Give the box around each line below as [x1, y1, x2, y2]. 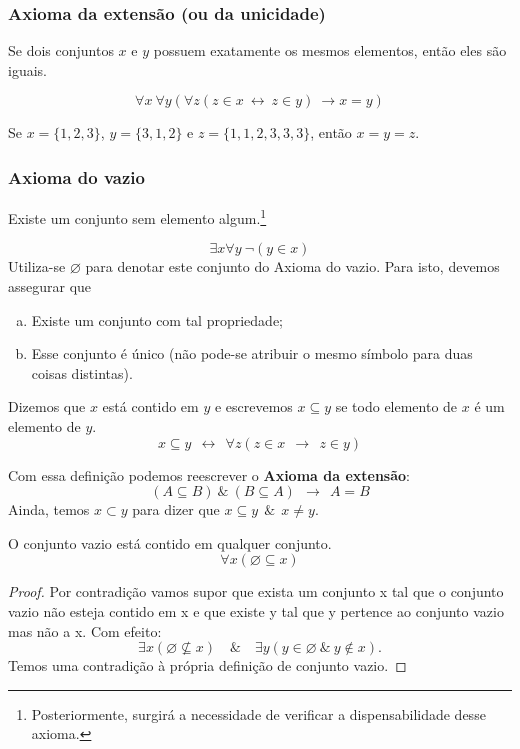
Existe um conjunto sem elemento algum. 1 [8, 205, 267, 228]
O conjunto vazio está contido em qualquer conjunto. [8, 532, 332, 553]
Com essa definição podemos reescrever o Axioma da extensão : [8, 464, 410, 485]
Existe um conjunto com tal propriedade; [31, 309, 283, 330]
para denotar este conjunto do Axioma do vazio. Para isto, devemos [85, 256, 500, 277]
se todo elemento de [335, 396, 458, 417]
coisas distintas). [31, 362, 133, 383]
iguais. [8, 59, 47, 80]
